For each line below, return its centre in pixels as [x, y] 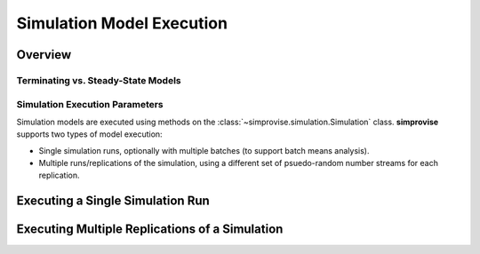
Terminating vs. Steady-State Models [99, 80]
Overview [44, 55]
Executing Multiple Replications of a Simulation [150, 230]
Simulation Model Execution [122, 23]
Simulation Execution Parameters [90, 104]
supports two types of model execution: [90, 134]
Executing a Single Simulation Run [113, 201]
